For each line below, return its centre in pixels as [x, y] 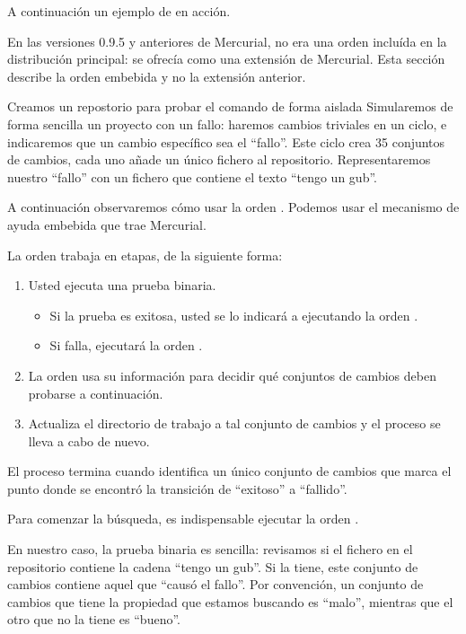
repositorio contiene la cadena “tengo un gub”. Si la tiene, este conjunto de [213, 566]
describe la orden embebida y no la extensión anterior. [157, 76]
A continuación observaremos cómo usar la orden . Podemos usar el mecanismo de [233, 207]
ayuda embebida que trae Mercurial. [107, 224]
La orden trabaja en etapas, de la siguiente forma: [145, 255]
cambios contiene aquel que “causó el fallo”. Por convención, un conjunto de [215, 584]
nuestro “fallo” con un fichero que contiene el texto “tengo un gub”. [192, 176]
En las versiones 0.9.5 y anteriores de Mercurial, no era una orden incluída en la [227, 41]
